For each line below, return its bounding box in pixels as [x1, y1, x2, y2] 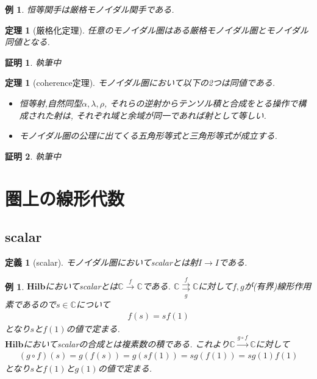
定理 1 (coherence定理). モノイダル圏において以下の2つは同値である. [5, 76, 276, 89]
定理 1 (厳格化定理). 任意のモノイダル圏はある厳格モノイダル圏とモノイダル [5, 23, 308, 36]
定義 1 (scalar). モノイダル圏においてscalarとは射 [5, 255, 198, 268]
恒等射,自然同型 [19, 96, 82, 109]
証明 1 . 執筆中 [5, 55, 61, 68]
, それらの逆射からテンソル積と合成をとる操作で [104, 96, 298, 109]
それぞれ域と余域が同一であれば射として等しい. [76, 108, 266, 121]
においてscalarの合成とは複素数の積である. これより [23, 337, 230, 350]
